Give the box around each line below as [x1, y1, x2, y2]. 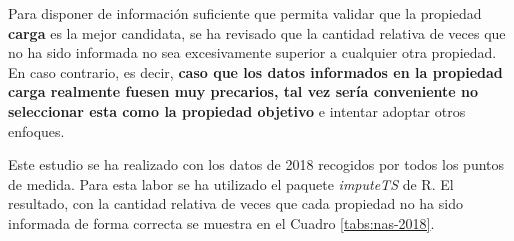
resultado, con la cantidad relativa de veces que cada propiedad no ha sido [8, 193, 463, 214]
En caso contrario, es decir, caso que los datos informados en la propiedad [8, 61, 503, 82]
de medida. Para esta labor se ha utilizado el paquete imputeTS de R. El [8, 173, 454, 194]
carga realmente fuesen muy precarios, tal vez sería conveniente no [8, 81, 479, 102]
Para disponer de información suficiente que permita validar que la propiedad [8, 3, 482, 23]
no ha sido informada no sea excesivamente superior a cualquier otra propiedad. [8, 42, 497, 63]
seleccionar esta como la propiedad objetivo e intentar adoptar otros [8, 100, 466, 121]
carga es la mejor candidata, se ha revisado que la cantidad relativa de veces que [8, 22, 506, 43]
